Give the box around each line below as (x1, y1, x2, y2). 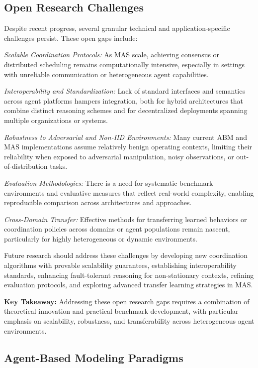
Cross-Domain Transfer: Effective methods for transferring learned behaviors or (4, 214, 247, 224)
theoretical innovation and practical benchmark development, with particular (4, 306, 239, 316)
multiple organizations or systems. (4, 115, 108, 125)
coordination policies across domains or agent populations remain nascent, (4, 224, 230, 234)
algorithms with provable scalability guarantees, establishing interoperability (4, 260, 237, 270)
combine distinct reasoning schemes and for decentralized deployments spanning (4, 105, 248, 116)
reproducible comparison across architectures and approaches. (4, 197, 192, 208)
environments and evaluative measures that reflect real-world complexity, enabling (4, 187, 254, 198)
